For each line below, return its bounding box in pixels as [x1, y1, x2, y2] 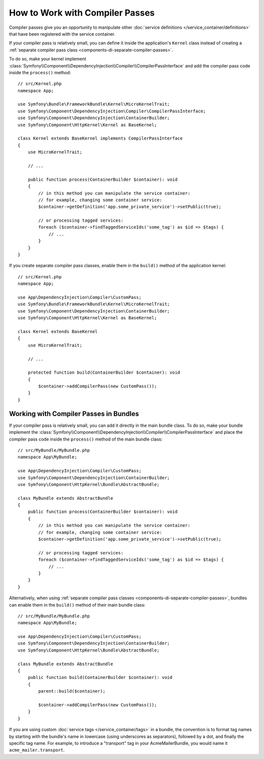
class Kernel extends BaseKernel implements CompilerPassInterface [18, 136, 183, 141]
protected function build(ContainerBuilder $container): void [27, 370, 180, 376]
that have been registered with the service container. [9, 31, 116, 37]
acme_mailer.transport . [9, 747, 65, 753]
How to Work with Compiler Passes [9, 7, 155, 18]
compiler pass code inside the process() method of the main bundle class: [9, 436, 163, 442]
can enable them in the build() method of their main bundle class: [9, 602, 146, 608]
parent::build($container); [38, 689, 106, 694]
